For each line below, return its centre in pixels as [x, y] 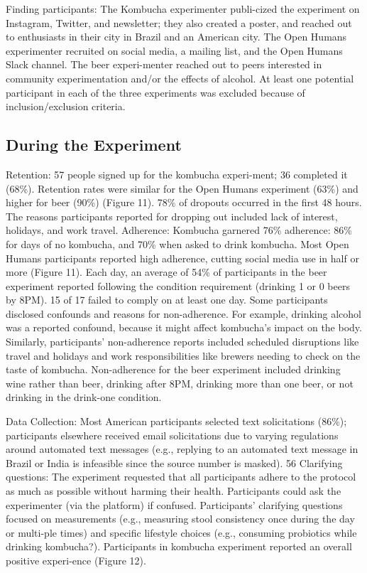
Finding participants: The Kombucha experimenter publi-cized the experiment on [183, 9]
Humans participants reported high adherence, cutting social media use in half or [182, 258]
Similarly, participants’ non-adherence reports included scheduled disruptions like [182, 342]
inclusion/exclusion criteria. [66, 106]
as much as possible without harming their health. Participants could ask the [174, 491]
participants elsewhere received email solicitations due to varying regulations [172, 435]
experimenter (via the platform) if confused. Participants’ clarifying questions [174, 504]
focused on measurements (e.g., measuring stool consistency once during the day [180, 519]
